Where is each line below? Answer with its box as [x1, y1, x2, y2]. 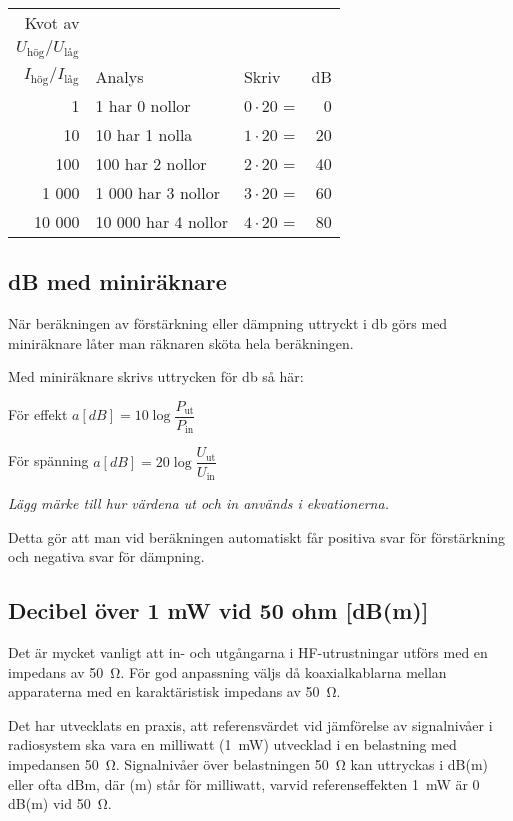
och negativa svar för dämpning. [8, 546, 205, 567]
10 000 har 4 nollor [95, 209, 228, 233]
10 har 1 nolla [95, 122, 193, 146]
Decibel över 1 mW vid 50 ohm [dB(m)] [8, 595, 429, 626]
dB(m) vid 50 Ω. [8, 793, 112, 814]
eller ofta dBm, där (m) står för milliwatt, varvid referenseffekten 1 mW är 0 [8, 773, 480, 794]
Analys [95, 64, 144, 88]
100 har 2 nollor [95, 151, 207, 175]
